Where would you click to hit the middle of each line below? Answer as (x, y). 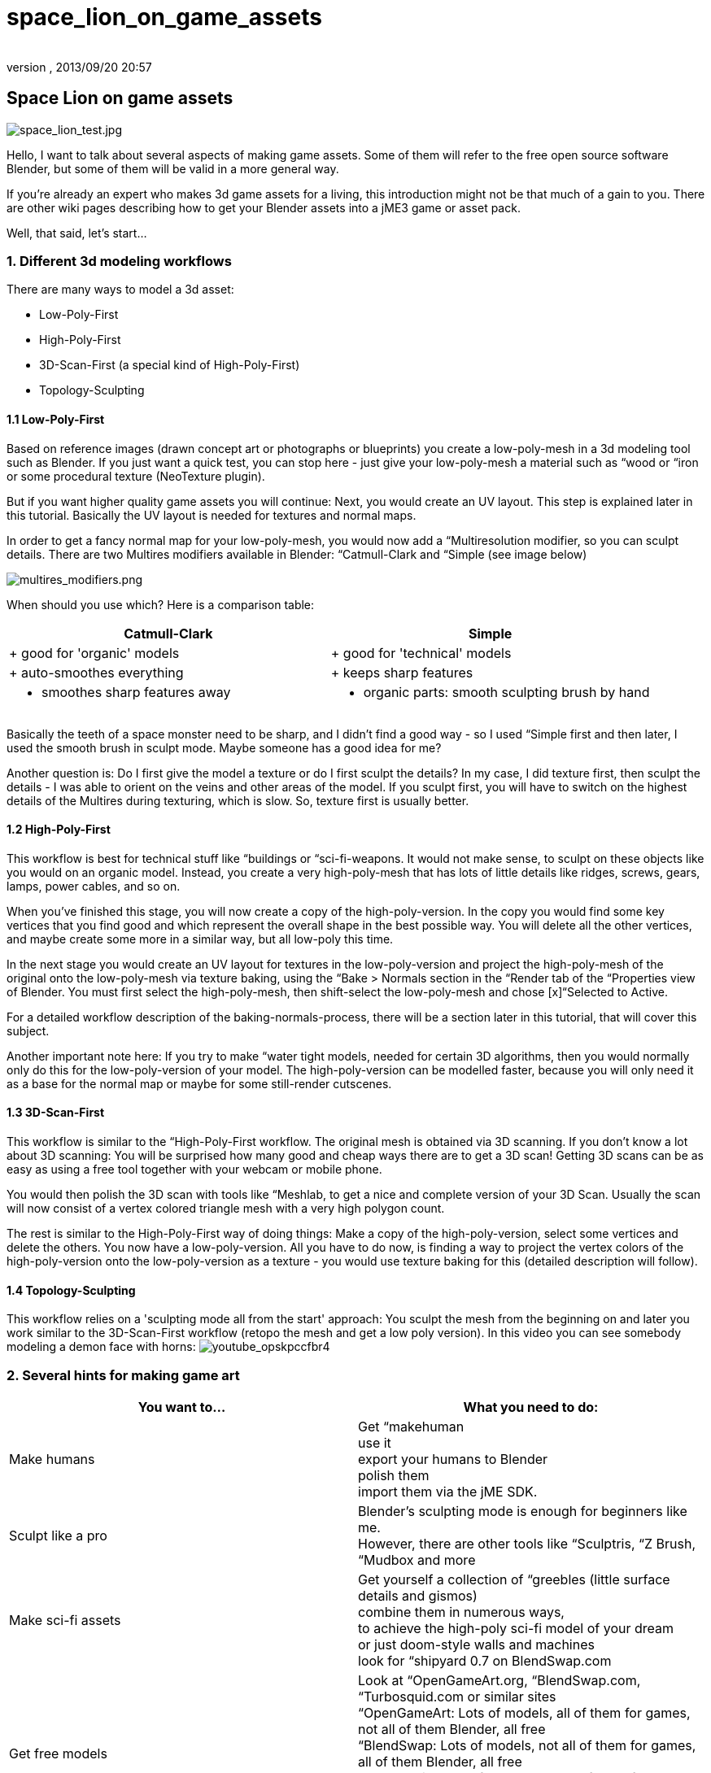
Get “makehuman (411, 1426)
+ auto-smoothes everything (96, 672)
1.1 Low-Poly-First (56, 419)
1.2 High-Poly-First (59, 830)
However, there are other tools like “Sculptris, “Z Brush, (527, 1543)
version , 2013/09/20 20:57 (79, 67)
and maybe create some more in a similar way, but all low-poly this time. (200, 939)
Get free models (58, 1753)
